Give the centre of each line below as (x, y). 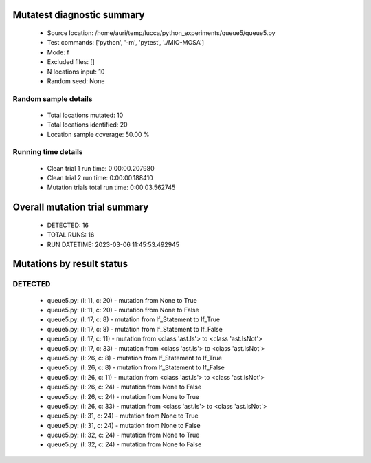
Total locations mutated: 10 (85, 115)
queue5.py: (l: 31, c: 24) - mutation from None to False (124, 425)
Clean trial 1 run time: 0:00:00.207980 (101, 168)
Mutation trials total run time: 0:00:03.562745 (111, 187)
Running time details (48, 152)
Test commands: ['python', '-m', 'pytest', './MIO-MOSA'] (126, 43)
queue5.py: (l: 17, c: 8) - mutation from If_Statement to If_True (133, 319)
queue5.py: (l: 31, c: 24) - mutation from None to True (123, 416)
